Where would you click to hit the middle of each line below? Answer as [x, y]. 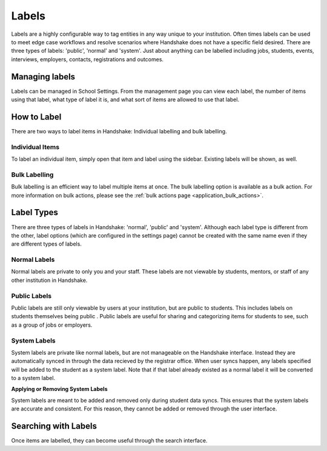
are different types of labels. [46, 244]
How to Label [36, 117]
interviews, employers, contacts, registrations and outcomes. [87, 59]
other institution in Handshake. [49, 280]
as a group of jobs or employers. [52, 325]
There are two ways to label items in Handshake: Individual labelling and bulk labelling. [119, 131]
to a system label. [33, 378]
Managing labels [43, 77]
